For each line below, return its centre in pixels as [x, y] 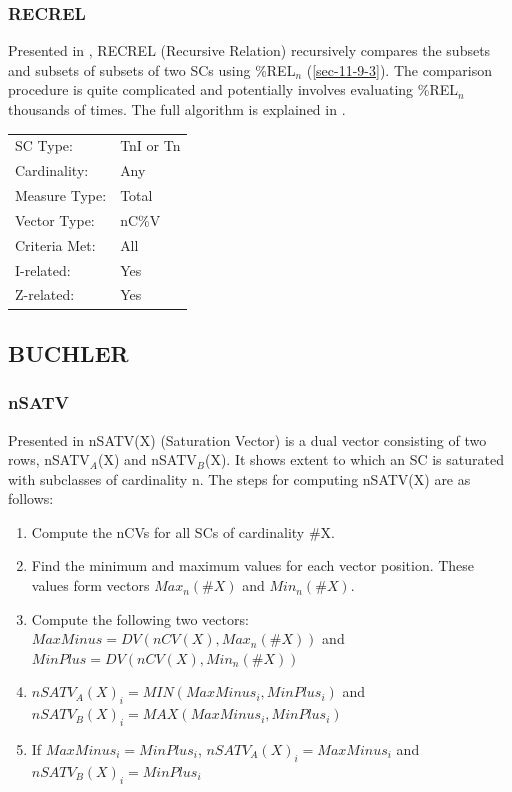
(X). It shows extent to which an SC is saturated [354, 459]
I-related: [43, 269]
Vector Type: [55, 219]
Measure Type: [61, 195]
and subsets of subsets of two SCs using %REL [152, 69]
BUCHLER [68, 352]
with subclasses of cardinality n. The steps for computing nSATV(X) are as [239, 478]
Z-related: [45, 294]
